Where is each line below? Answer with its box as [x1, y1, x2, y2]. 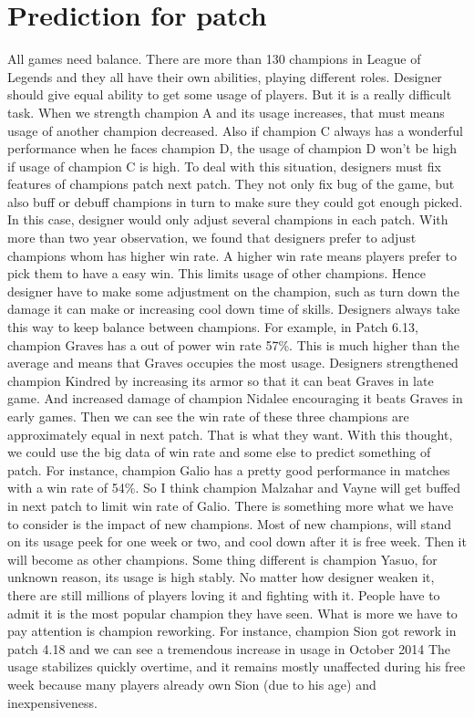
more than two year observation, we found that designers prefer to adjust [7, 228, 417, 247]
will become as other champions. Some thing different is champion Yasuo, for [7, 549, 438, 568]
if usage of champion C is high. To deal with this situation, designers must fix [7, 156, 441, 175]
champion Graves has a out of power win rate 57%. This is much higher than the [7, 335, 459, 354]
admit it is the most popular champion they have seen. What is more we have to [7, 603, 458, 622]
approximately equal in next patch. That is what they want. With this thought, [7, 424, 453, 443]
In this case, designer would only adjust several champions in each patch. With [7, 210, 448, 229]
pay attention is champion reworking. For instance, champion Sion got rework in [7, 621, 457, 640]
